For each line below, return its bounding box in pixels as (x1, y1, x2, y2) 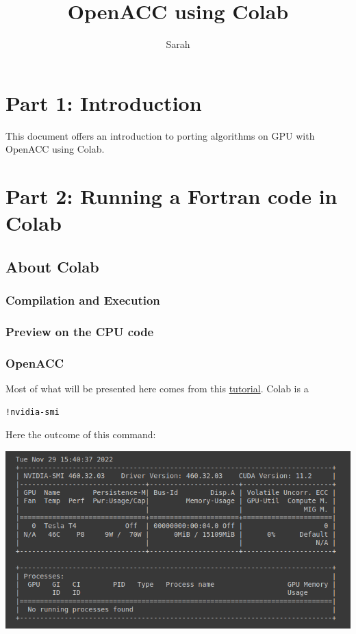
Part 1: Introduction (5, 88, 202, 116)
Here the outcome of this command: (5, 427, 156, 442)
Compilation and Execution (5, 292, 160, 309)
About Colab (5, 255, 99, 277)
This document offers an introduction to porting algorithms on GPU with (5, 128, 315, 142)
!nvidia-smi (5, 407, 60, 417)
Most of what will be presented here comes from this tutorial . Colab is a (5, 381, 309, 396)
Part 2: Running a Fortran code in (5, 182, 338, 210)
